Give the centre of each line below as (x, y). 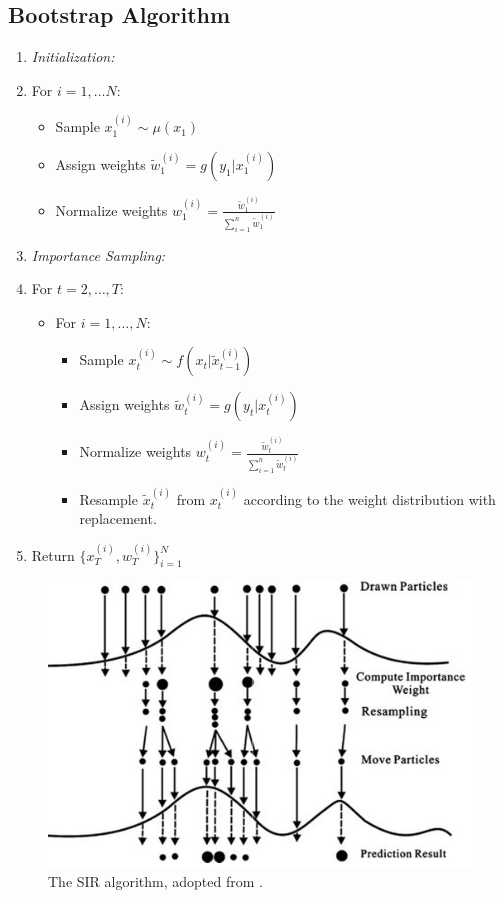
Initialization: (73, 56)
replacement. (118, 518)
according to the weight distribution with (369, 498)
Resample (108, 498)
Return (53, 554)
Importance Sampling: (98, 254)
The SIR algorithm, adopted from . (155, 881)
